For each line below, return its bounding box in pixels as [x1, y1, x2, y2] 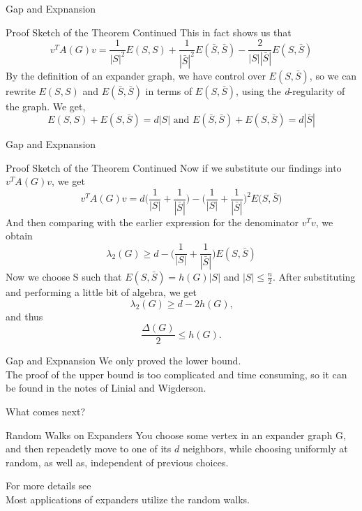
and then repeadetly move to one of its [6, 441, 172, 456]
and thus [6, 309, 43, 323]
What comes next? [6, 404, 86, 418]
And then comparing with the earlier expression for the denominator [6, 214, 299, 229]
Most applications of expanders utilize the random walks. [6, 491, 250, 506]
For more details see [6, 478, 91, 493]
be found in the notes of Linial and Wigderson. [6, 380, 206, 395]
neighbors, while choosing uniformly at [182, 441, 348, 456]
